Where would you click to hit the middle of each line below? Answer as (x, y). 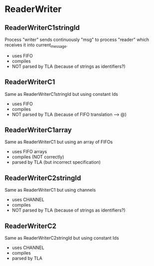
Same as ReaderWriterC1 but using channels (50, 190)
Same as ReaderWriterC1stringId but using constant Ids (61, 94)
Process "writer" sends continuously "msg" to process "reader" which (77, 39)
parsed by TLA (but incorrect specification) (56, 162)
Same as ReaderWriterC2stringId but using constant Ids (62, 238)
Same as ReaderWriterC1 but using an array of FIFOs (59, 142)
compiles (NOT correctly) (38, 157)
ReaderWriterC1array (38, 130)
